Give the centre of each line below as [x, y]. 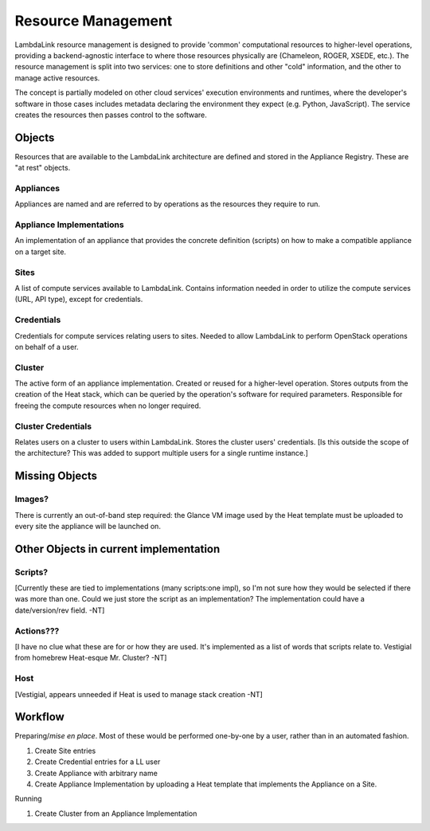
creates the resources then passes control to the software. [111, 115]
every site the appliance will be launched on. [88, 526]
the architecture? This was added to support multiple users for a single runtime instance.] [161, 453]
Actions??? [37, 631]
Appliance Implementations [69, 225]
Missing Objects [56, 476]
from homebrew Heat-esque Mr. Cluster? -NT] [91, 658]
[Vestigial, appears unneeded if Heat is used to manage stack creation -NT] [139, 694]
